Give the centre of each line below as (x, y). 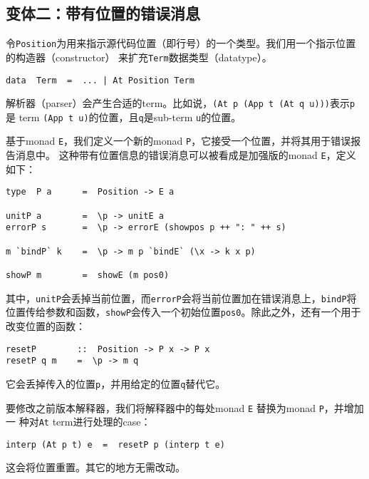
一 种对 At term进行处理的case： (78, 422)
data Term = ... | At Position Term (100, 80)
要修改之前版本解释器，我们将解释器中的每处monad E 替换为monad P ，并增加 (185, 407)
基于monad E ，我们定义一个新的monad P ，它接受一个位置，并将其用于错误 (178, 141)
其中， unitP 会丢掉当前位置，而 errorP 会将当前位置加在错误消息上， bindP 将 (181, 298)
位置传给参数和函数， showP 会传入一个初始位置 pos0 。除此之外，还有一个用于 (183, 312)
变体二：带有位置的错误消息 (103, 13)
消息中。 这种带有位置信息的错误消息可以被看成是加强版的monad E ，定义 (186, 155)
